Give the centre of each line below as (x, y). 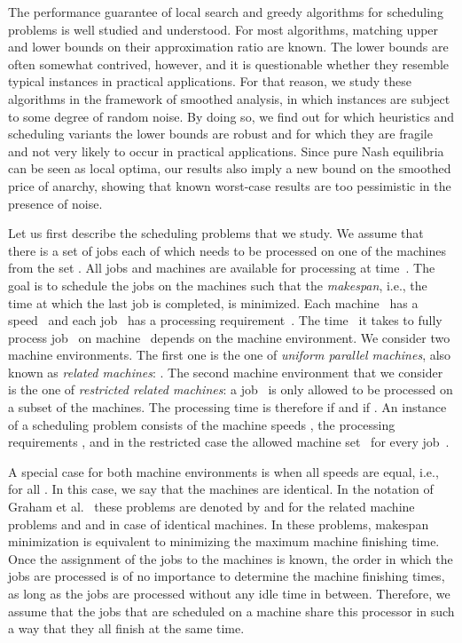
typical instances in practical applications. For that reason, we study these (210, 81)
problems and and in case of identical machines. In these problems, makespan (219, 524)
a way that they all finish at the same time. (126, 628)
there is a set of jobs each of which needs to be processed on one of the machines (227, 250)
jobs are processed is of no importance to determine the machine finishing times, (227, 576)
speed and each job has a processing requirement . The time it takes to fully (225, 320)
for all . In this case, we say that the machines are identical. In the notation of (221, 489)
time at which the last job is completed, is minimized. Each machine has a (213, 302)
